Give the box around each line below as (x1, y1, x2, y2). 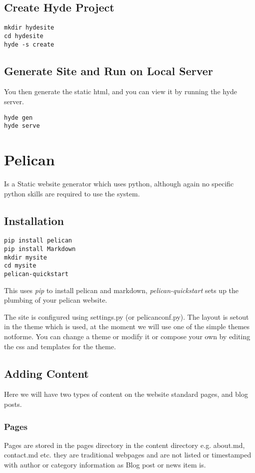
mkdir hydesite (4, 24, 54, 32)
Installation (4, 212, 64, 228)
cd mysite (4, 262, 36, 270)
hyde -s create (4, 41, 54, 48)
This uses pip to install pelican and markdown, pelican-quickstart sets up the (4, 285, 239, 295)
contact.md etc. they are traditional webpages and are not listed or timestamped (4, 449, 251, 460)
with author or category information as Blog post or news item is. (4, 459, 206, 470)
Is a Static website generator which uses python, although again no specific (4, 178, 234, 188)
